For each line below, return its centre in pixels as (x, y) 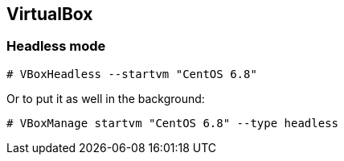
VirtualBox (50, 14)
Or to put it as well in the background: (106, 98)
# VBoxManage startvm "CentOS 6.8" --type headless (173, 123)
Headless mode (56, 46)
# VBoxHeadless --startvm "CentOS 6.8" (132, 74)
